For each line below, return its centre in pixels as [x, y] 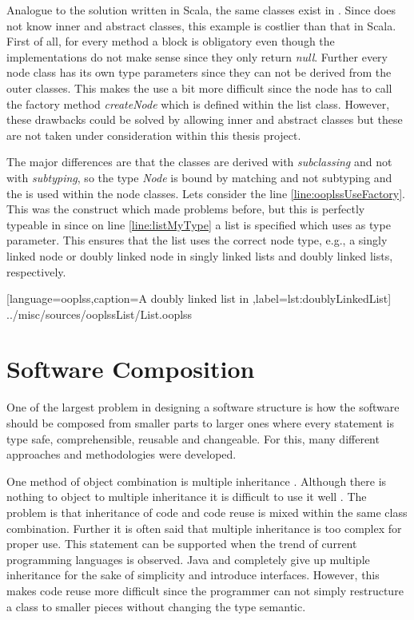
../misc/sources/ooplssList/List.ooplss [100, 314]
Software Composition [131, 369]
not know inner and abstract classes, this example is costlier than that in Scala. [201, 25]
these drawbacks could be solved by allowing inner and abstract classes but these [205, 119]
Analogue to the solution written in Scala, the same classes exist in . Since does [201, 10]
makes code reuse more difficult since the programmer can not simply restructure [205, 590]
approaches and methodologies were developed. [121, 454]
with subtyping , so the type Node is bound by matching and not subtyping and [199, 177]
